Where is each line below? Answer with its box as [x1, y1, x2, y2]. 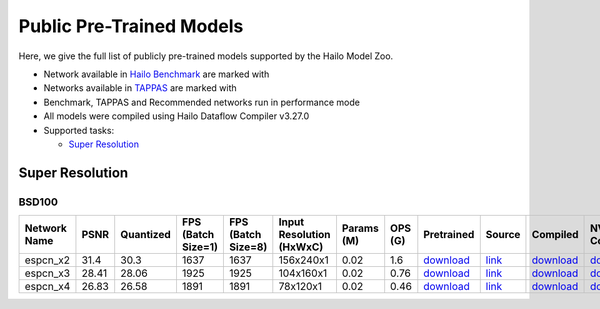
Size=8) [228, 240, 268, 254]
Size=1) [181, 240, 219, 254]
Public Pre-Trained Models [18, 15, 244, 37]
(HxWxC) [278, 240, 324, 254]
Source [485, 228, 521, 242]
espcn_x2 [24, 253, 70, 267]
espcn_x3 [24, 266, 70, 280]
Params [341, 221, 379, 235]
